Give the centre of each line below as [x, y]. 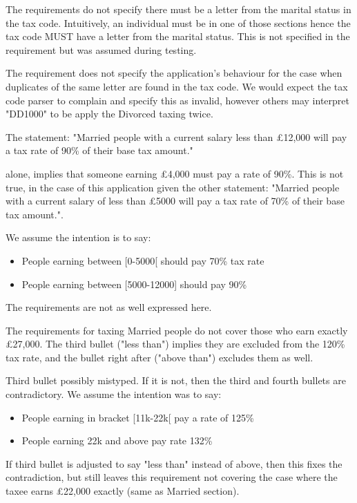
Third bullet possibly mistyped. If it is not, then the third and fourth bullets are [176, 380]
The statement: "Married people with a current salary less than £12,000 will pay [176, 136]
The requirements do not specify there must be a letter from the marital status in [178, 9]
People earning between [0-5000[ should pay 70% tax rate [143, 260]
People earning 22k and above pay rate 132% [117, 440]
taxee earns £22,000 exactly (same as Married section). [123, 491]
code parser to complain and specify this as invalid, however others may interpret [177, 100]
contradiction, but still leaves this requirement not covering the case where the [172, 477]
